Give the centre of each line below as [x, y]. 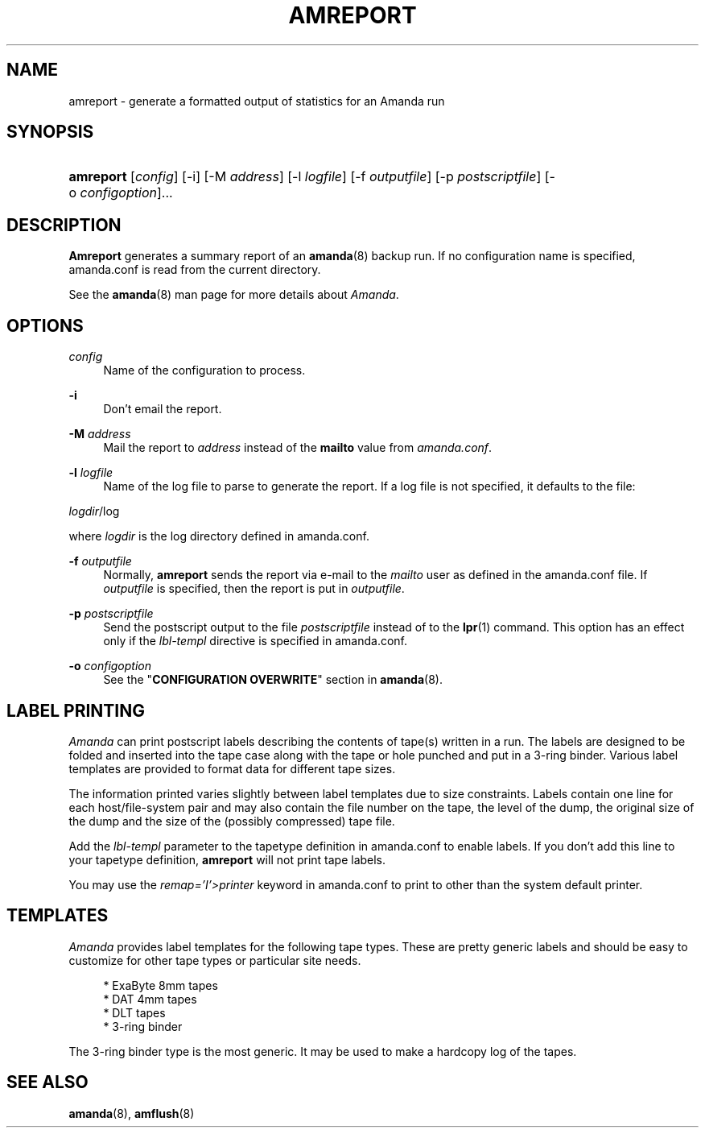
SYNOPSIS [50, 132]
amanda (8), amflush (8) [132, 1113]
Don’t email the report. [163, 409]
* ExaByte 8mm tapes [161, 985]
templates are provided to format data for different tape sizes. [232, 768]
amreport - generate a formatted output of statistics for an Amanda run [257, 101]
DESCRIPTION [64, 225]
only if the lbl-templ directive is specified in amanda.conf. [256, 641]
